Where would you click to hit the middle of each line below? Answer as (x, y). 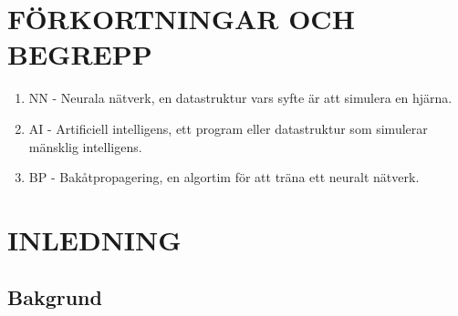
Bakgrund (55, 297)
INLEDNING (94, 239)
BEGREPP (80, 54)
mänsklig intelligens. (85, 146)
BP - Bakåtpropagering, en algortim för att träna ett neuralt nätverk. (224, 177)
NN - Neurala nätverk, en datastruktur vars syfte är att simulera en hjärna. (240, 98)
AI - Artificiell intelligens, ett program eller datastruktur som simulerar (228, 128)
